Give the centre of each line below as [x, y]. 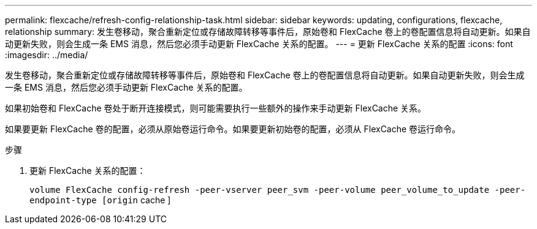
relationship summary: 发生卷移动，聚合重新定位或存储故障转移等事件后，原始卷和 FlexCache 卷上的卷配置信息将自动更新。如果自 [268, 32]
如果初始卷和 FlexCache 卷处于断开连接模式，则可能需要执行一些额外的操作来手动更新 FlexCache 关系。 [216, 108]
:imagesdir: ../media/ [47, 55]
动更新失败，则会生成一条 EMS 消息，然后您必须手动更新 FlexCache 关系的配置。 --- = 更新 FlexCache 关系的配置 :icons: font [259, 44]
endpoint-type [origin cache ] [100, 200]
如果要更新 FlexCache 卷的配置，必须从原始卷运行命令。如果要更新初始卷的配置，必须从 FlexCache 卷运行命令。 [233, 129]
